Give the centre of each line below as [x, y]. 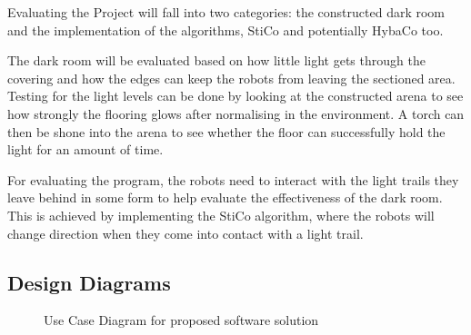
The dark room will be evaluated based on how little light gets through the [216, 60]
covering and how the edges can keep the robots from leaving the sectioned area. [231, 78]
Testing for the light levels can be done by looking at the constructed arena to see [235, 96]
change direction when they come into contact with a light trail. [185, 233]
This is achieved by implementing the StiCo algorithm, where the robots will [221, 215]
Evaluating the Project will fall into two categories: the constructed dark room [226, 12]
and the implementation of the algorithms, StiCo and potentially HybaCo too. [225, 30]
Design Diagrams [89, 282]
